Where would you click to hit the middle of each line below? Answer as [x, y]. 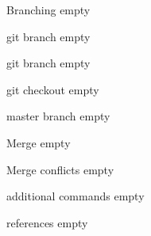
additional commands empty [75, 196]
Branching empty [48, 10]
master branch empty [58, 116]
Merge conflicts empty [60, 169]
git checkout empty [53, 89]
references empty [47, 222]
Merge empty [39, 142]
